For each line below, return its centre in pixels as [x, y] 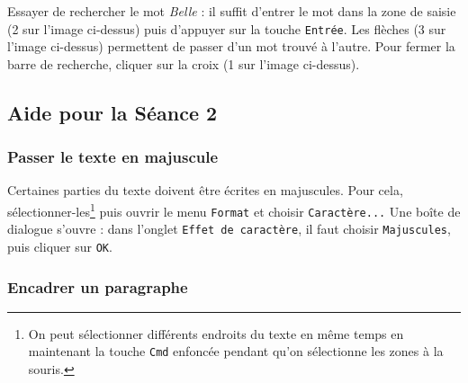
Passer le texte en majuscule [113, 157]
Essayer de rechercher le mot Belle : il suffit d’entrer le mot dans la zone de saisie [232, 11]
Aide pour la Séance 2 [112, 112]
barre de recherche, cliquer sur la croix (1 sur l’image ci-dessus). [184, 63]
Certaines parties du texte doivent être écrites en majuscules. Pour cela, [205, 190]
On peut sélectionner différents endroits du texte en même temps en [216, 333]
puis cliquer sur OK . [60, 246]
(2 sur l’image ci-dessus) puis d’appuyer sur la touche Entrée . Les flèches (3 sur [227, 28]
